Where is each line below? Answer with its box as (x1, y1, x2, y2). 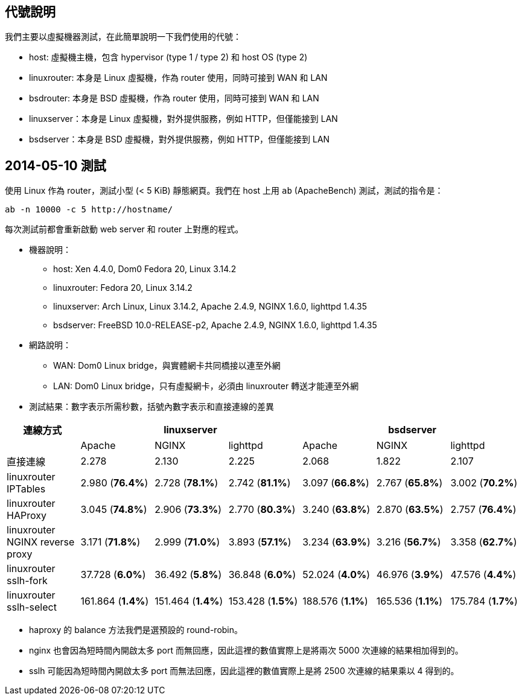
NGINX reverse (7, 536, 75, 549)
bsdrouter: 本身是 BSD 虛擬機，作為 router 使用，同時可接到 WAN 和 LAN (29, 93, 319, 104)
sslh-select (7, 601, 57, 614)
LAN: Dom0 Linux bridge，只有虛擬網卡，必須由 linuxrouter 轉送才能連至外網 (53, 381, 359, 392)
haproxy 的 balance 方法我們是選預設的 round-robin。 (29, 625, 243, 635)
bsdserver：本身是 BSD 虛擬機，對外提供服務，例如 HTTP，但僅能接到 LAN (29, 134, 330, 145)
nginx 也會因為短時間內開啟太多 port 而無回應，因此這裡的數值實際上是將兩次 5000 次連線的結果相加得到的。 (29, 645, 463, 656)
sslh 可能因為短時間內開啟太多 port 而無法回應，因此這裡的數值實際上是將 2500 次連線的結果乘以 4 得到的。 (29, 666, 459, 676)
